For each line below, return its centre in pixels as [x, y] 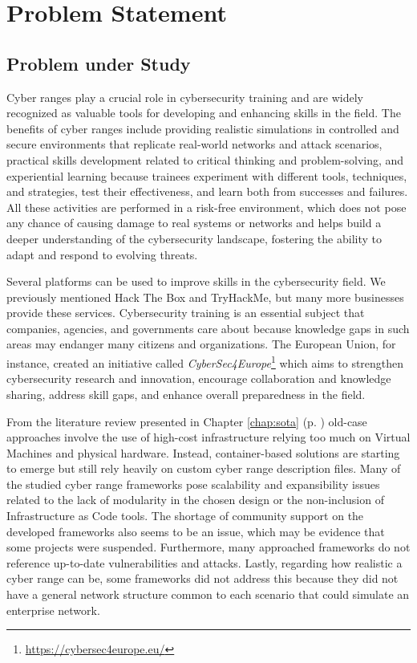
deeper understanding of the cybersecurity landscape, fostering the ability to [194, 238]
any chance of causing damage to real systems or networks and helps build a [194, 223]
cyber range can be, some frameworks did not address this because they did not [202, 578]
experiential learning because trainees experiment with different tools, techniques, [207, 175]
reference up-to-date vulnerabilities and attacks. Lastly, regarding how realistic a [204, 562]
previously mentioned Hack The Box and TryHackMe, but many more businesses [205, 297]
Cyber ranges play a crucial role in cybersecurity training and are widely [185, 97]
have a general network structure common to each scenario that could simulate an [208, 594]
